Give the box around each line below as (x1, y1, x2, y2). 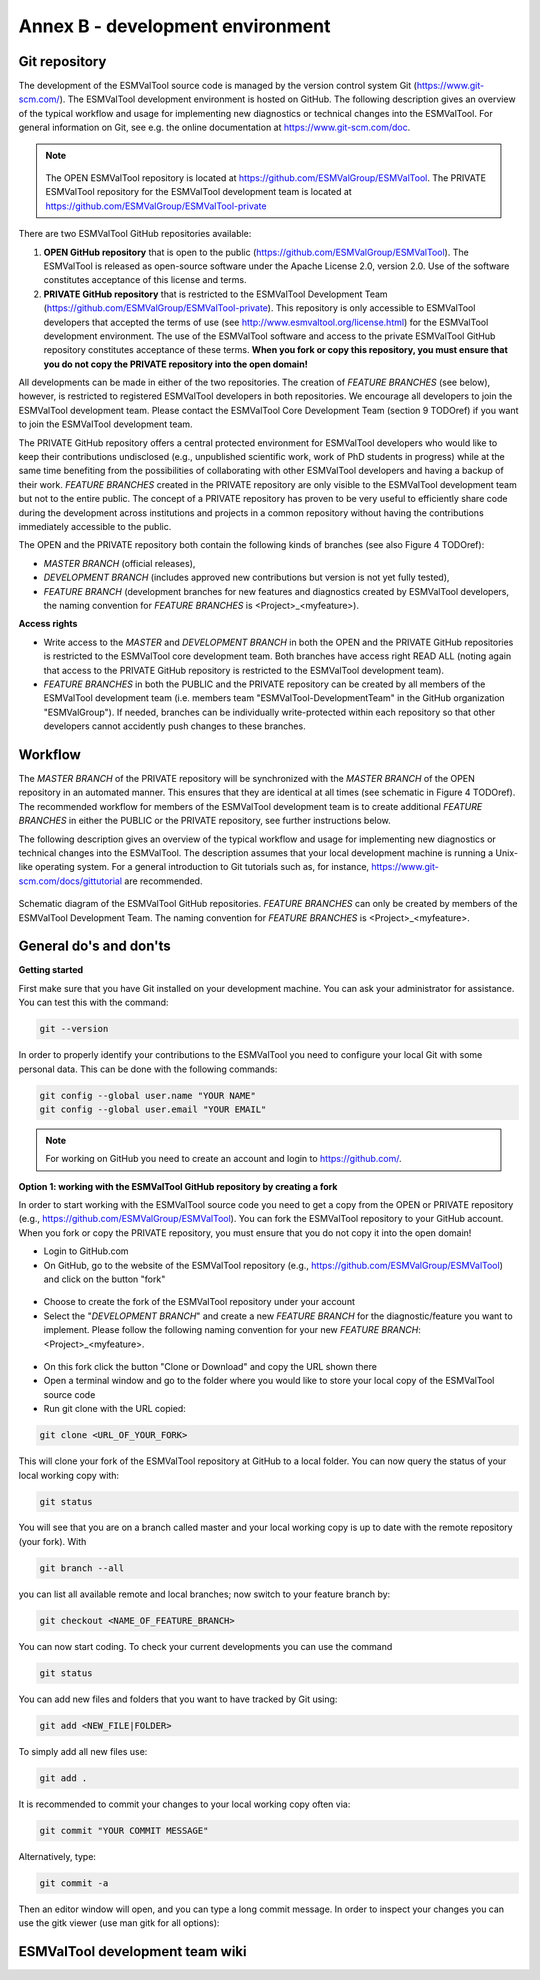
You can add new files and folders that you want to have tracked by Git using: (18, 1693, 338, 1705)
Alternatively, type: (18, 1850, 97, 1862)
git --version (39, 1023, 109, 1035)
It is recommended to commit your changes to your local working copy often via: (18, 1798, 351, 1810)
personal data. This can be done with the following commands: (18, 1063, 278, 1075)
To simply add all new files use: (18, 1745, 148, 1757)
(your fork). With (18, 1535, 87, 1547)
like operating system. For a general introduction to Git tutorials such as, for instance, (18, 861, 370, 873)
